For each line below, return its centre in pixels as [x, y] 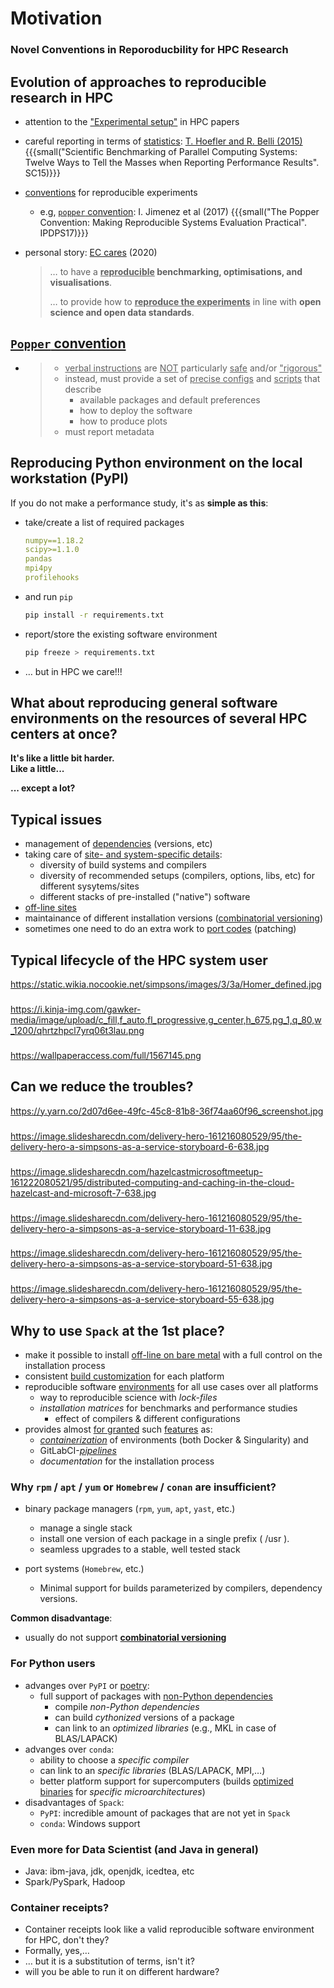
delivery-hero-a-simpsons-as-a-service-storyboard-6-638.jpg [140, 1146]
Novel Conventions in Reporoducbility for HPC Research [149, 50]
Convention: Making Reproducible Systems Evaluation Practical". [173, 222]
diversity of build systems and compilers [123, 865]
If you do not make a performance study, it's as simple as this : [139, 503]
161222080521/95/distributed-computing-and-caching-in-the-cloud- [152, 1182]
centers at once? [64, 734]
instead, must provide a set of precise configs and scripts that [192, 378]
